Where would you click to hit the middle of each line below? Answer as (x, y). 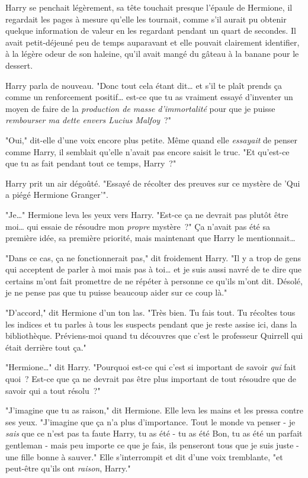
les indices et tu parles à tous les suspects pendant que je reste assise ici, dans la (151, 324)
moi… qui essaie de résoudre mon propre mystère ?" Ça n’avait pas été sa (138, 226)
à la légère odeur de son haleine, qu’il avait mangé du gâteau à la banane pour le (152, 54)
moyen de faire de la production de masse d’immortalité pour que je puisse (140, 108)
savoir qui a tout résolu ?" (53, 390)
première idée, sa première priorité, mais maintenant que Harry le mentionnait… (150, 238)
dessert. (19, 65)
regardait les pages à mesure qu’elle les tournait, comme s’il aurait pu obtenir (146, 19)
